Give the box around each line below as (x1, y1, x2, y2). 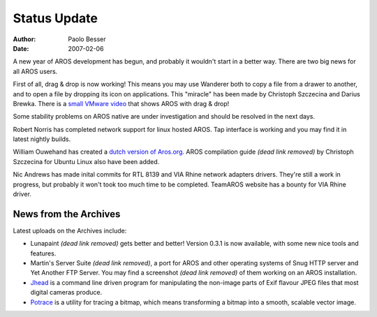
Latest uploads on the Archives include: (13, 226, 127, 235)
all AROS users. (13, 67, 58, 75)
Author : (13, 35, 36, 43)
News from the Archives (13, 208, 121, 220)
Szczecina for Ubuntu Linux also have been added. (13, 157, 160, 165)
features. (30, 249, 57, 258)
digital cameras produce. (30, 288, 103, 297)
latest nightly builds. (13, 135, 71, 143)
